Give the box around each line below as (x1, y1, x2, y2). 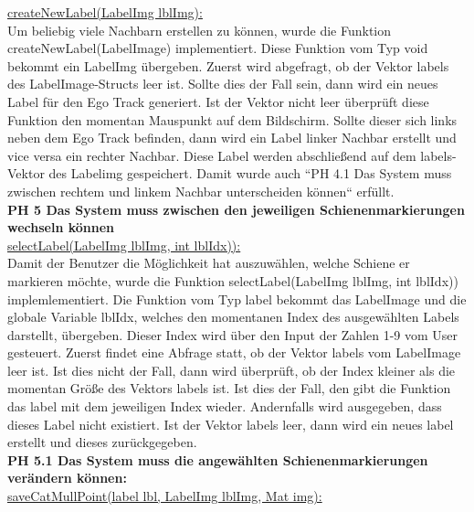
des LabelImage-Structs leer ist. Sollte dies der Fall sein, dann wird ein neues (7, 74, 438, 93)
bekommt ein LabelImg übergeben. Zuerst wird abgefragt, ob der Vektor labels (7, 56, 449, 75)
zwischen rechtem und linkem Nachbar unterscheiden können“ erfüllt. (7, 181, 395, 200)
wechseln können (7, 218, 115, 237)
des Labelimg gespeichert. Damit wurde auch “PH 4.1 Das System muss (48, 164, 452, 183)
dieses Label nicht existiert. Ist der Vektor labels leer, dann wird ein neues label (7, 414, 454, 433)
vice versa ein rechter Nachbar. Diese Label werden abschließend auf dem (7, 145, 416, 165)
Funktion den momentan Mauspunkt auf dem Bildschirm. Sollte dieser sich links (7, 110, 458, 129)
